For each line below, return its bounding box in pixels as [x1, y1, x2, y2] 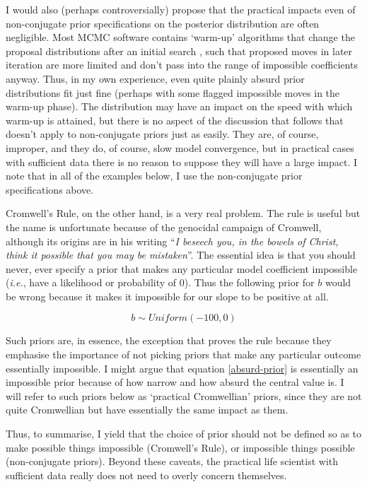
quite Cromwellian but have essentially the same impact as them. [6, 402, 289, 417]
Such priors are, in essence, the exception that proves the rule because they [6, 333, 332, 348]
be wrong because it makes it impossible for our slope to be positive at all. [6, 288, 329, 303]
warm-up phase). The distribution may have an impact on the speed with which [6, 99, 353, 114]
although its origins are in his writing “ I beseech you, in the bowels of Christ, [6, 233, 339, 248]
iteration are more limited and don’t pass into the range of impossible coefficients [6, 57, 358, 72]
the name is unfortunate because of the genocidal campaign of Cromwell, [6, 219, 322, 234]
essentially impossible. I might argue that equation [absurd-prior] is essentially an [6, 360, 359, 375]
